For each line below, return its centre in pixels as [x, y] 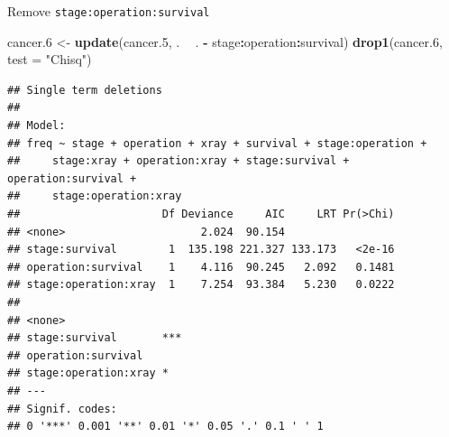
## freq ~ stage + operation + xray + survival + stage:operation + [217, 143]
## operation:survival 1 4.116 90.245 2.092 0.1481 [201, 267]
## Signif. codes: [62, 409]
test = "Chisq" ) [50, 59]
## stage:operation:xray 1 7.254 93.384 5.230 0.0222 [201, 285]
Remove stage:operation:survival [109, 11]
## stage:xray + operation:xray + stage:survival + [179, 161]
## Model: [37, 126]
